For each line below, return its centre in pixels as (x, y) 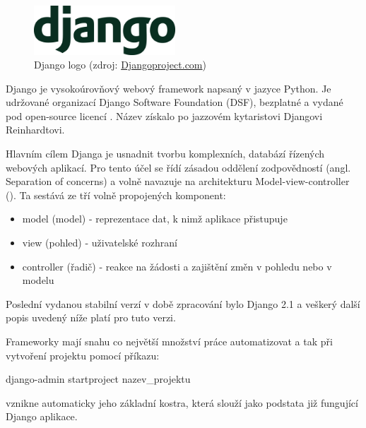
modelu (38, 280)
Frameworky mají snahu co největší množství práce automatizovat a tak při (169, 341)
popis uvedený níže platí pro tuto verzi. (91, 317)
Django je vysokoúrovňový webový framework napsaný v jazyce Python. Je (169, 88)
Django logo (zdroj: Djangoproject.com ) (120, 65)
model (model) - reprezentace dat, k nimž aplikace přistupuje (155, 219)
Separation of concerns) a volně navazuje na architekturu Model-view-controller (178, 181)
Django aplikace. (42, 416)
